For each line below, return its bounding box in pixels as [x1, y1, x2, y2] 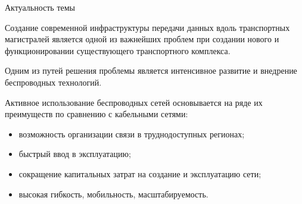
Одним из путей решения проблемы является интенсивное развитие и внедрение [5, 64, 297, 77]
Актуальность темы [5, 1, 76, 13]
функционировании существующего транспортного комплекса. [5, 44, 231, 57]
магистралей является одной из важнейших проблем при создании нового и [5, 33, 279, 45]
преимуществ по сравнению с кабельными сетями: [5, 108, 188, 120]
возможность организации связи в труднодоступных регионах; [18, 127, 245, 140]
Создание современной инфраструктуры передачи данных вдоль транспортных [5, 21, 290, 33]
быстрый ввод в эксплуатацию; [18, 147, 131, 160]
